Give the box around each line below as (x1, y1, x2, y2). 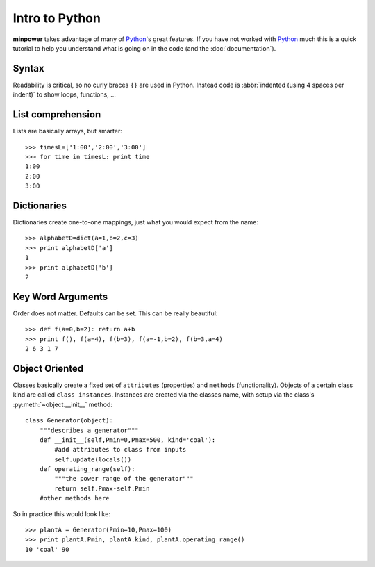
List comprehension (12, 108, 101, 121)
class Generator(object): (25, 417, 114, 425)
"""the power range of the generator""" (54, 475, 194, 483)
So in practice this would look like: (12, 509, 111, 518)
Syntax (12, 63, 44, 74)
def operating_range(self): (39, 466, 135, 473)
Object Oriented (12, 362, 83, 375)
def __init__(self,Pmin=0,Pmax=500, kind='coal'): (39, 436, 216, 444)
